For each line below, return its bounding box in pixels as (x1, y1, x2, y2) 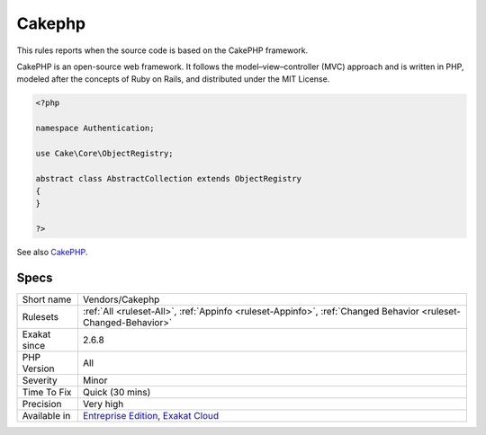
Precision (22, 398, 62, 411)
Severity (22, 374, 58, 386)
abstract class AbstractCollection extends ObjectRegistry (35, 173, 301, 183)
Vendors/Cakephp (82, 293, 160, 306)
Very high (82, 398, 124, 411)
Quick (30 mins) (82, 386, 151, 399)
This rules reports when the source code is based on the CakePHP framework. (16, 45, 309, 56)
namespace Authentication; (35, 123, 155, 134)
